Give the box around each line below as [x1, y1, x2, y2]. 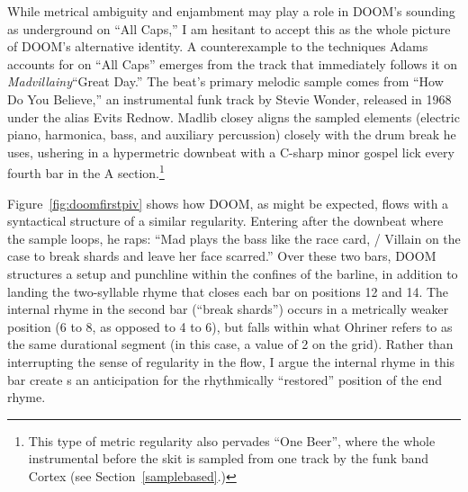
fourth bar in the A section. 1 [7, 161, 165, 182]
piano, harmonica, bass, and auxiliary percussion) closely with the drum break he [7, 125, 456, 144]
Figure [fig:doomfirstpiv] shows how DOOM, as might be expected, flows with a [7, 193, 449, 212]
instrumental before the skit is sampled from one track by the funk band [28, 449, 429, 468]
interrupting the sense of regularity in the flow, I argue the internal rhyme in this [7, 352, 455, 371]
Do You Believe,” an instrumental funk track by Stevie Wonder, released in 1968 [7, 89, 452, 108]
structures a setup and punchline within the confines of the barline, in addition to [7, 264, 458, 282]
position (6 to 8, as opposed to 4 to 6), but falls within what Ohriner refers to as [7, 317, 453, 335]
